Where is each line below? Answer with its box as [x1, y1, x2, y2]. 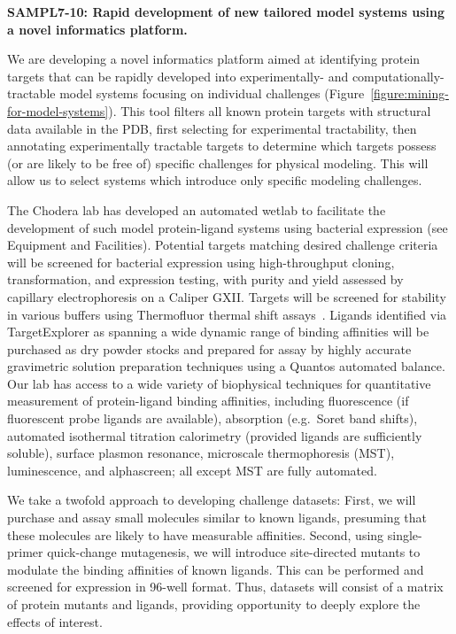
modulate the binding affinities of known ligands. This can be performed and [7, 560, 424, 578]
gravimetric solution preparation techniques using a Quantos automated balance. [7, 357, 445, 375]
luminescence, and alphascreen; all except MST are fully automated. [7, 460, 377, 479]
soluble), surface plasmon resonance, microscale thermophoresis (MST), [7, 444, 395, 462]
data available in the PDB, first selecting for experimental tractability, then [7, 119, 417, 137]
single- [387, 525, 422, 544]
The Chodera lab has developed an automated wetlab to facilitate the [7, 200, 386, 219]
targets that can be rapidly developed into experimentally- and [7, 66, 349, 85]
